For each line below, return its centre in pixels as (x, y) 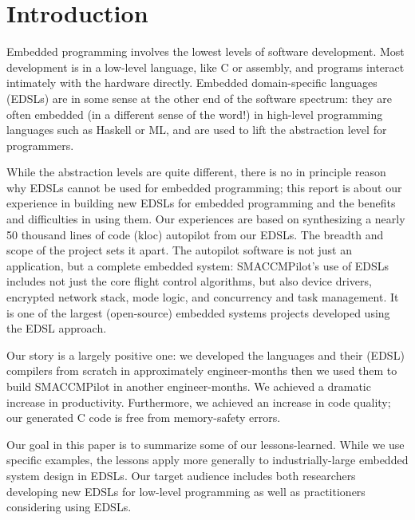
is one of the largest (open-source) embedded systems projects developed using (198, 312)
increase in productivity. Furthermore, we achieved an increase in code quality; (199, 402)
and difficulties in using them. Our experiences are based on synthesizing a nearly (206, 219)
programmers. (40, 145)
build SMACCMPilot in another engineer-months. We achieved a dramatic (189, 386)
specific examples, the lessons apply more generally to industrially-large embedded (207, 460)
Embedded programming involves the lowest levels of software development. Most (206, 51)
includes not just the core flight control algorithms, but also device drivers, (189, 281)
